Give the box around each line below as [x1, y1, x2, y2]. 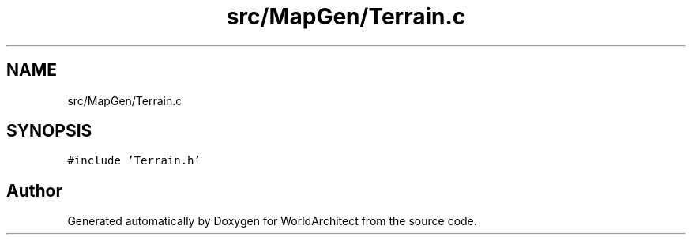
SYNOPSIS [6, 121, 92, 141]
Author [6, 180, 62, 201]
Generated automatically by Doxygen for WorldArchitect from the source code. [67, 214, 477, 228]
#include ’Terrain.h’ [67, 154, 201, 168]
